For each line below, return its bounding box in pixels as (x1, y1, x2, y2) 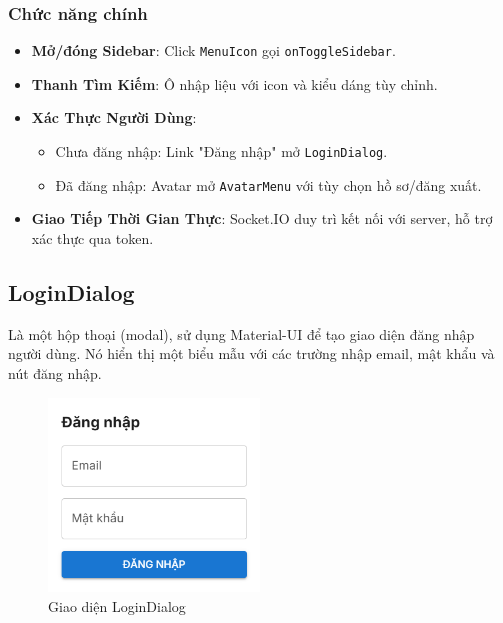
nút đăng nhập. (8, 362, 102, 383)
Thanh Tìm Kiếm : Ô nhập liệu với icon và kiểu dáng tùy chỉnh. (31, 73, 438, 94)
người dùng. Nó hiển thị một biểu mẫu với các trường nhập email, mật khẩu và (8, 343, 495, 364)
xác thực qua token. (31, 227, 154, 248)
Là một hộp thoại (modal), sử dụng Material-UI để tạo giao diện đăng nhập (8, 323, 475, 344)
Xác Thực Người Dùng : (31, 107, 197, 128)
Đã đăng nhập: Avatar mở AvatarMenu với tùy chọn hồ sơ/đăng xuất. (55, 174, 482, 195)
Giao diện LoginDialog (48, 596, 186, 617)
